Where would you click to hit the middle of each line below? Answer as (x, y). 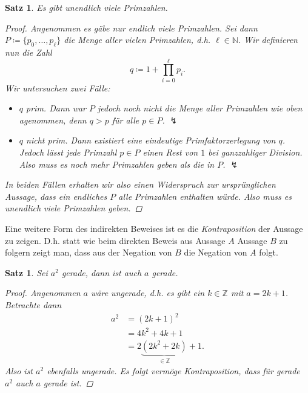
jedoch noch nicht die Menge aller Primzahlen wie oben (200, 108)
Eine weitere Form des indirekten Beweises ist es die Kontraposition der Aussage (154, 229)
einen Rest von (170, 152)
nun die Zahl (28, 52)
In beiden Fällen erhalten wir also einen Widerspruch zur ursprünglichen (140, 184)
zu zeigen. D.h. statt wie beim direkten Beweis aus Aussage (115, 240)
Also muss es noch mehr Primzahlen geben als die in (117, 164)
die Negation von (216, 252)
